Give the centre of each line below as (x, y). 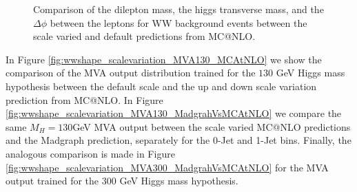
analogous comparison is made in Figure (90, 153)
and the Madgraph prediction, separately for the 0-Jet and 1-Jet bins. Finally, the (178, 140)
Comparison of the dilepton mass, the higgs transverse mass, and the (178, 9)
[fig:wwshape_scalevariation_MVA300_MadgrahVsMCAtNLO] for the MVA (167, 167)
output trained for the (52, 181)
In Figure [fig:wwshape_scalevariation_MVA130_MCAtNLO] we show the (164, 59)
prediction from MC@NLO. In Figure (84, 99)
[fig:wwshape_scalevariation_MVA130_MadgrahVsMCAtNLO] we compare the (174, 113)
